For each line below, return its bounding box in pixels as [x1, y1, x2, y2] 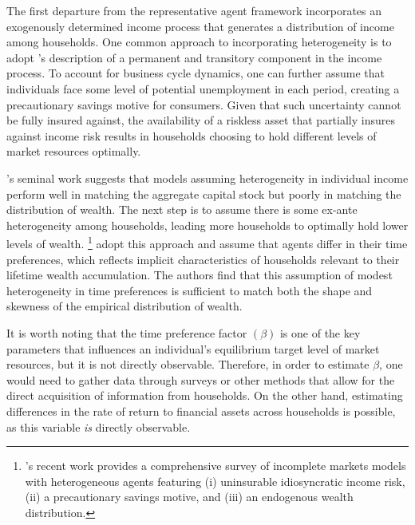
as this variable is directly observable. [6, 418, 191, 435]
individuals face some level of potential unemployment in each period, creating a [6, 80, 400, 97]
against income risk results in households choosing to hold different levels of [6, 127, 377, 144]
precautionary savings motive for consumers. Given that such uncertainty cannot [6, 96, 401, 112]
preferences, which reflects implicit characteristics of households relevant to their [6, 251, 400, 267]
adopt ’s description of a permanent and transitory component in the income [6, 49, 382, 65]
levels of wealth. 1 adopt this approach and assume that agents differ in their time [6, 233, 408, 251]
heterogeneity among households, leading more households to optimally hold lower [6, 216, 409, 233]
